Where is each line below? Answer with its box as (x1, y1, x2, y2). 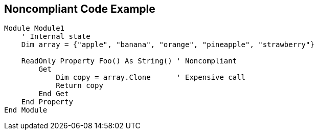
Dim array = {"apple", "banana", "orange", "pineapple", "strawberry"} (21, 40, 314, 49)
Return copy (56, 81, 103, 90)
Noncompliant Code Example (4, 3, 155, 15)
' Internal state (21, 32, 90, 41)
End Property (21, 98, 73, 106)
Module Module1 (4, 24, 65, 33)
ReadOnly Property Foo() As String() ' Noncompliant (21, 57, 237, 65)
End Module (4, 106, 48, 115)
